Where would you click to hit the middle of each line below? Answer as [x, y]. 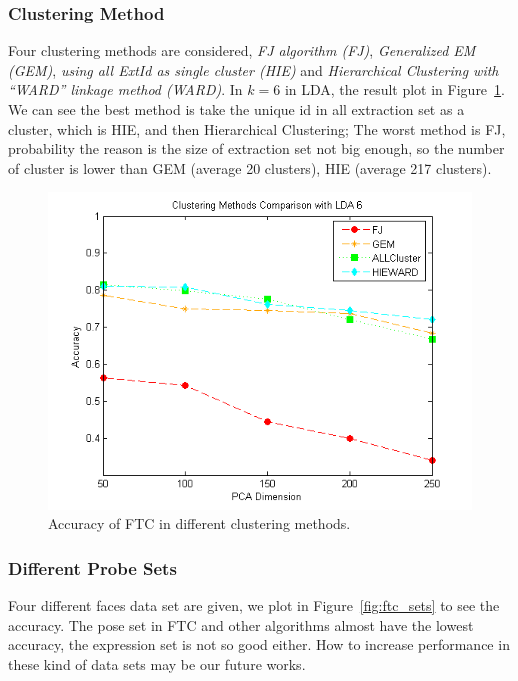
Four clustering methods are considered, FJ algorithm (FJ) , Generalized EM [242, 50]
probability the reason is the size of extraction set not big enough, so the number [256, 148]
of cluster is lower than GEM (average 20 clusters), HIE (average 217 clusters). [250, 167]
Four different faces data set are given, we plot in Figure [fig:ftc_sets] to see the [254, 605]
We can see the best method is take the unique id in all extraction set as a [236, 109]
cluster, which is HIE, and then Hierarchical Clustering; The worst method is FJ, [257, 128]
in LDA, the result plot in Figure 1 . [394, 89]
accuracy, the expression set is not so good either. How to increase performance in [259, 644]
